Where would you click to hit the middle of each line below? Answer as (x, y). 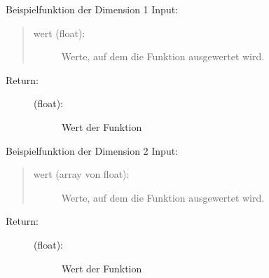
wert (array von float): (81, 174)
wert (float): (59, 33)
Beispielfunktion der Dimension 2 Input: (92, 150)
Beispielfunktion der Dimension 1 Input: (92, 9)
